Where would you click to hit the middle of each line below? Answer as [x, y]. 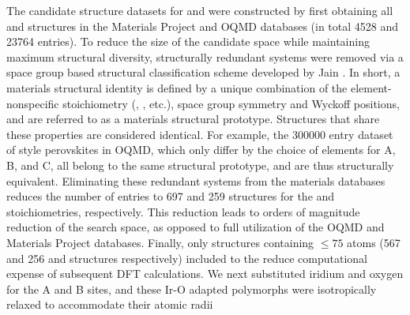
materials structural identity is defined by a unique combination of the [177, 87]
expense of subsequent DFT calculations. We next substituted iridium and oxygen [205, 274]
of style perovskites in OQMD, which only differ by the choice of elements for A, [201, 150]
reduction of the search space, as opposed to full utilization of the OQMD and [196, 227]
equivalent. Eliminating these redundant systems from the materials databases [196, 180]
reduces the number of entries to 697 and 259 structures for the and [171, 196]
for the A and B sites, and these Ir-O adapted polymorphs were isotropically [192, 289]
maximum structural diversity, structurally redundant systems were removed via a [205, 56]
